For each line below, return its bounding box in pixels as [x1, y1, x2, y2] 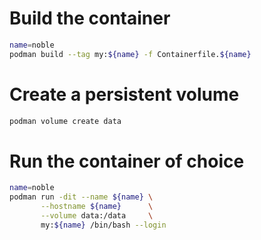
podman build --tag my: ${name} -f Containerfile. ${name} [9, 49, 252, 59]
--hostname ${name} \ [40, 202, 154, 212]
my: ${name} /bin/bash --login [40, 220, 167, 230]
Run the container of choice [9, 150, 245, 172]
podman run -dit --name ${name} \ [9, 192, 154, 202]
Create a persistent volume [9, 83, 240, 106]
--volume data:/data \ [40, 211, 154, 221]
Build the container [9, 7, 171, 30]
